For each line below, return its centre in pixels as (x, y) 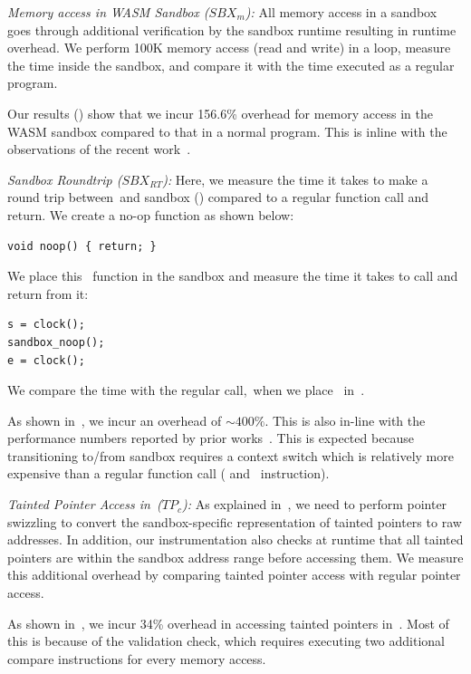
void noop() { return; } (82, 246)
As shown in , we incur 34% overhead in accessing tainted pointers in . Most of (228, 623)
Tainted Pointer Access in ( (85, 504)
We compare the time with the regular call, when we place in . (186, 390)
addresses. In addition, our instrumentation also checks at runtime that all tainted (235, 539)
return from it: (48, 293)
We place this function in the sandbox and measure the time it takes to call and (233, 276)
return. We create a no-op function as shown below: (151, 214)
